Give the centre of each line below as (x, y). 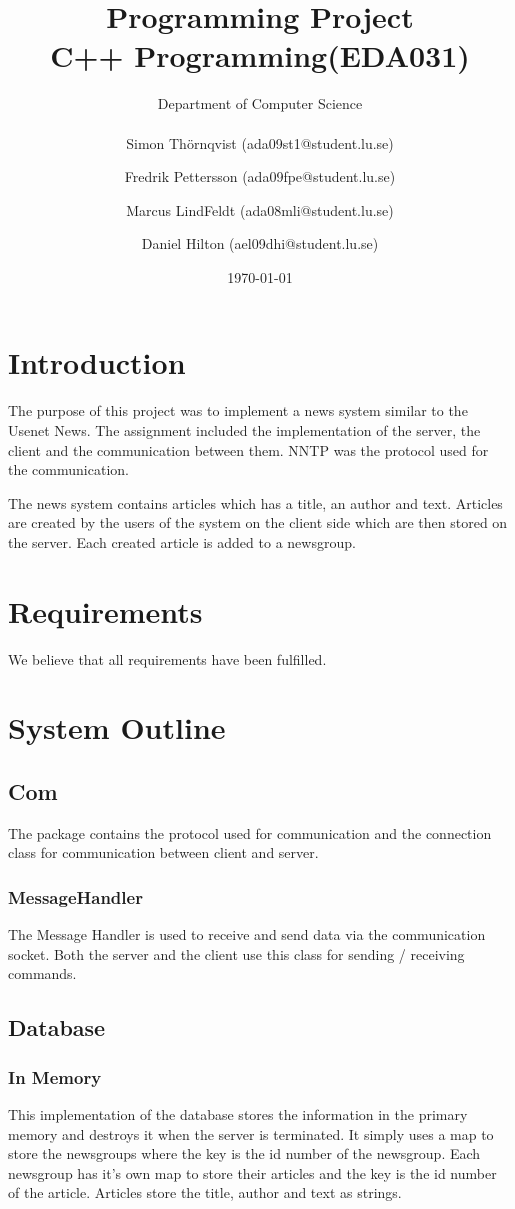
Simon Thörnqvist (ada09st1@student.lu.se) (260, 142)
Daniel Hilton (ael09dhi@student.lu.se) (260, 243)
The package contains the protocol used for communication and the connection (250, 832)
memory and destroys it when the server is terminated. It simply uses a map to (251, 1133)
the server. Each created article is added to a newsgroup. (182, 541)
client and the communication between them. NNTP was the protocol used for (248, 449)
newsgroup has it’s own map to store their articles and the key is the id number (252, 1172)
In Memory (55, 1076)
